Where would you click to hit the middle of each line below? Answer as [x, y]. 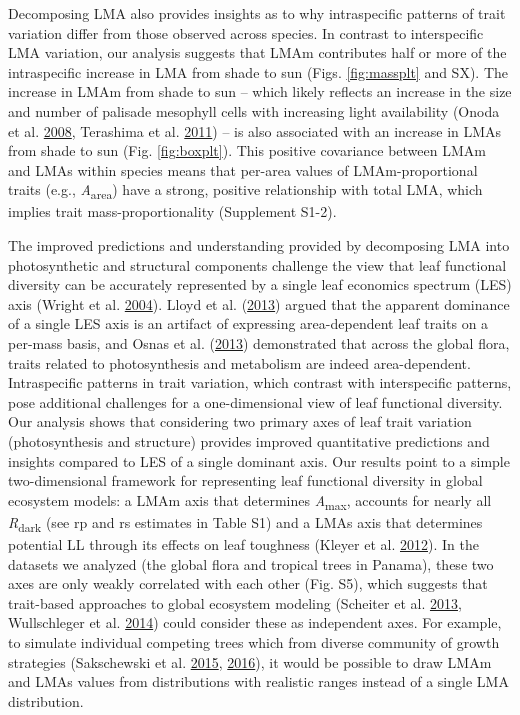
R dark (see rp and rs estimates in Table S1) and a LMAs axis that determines [245, 523]
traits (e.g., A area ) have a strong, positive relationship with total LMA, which [245, 191]
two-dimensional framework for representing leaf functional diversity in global [245, 480]
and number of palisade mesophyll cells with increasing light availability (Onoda [254, 110]
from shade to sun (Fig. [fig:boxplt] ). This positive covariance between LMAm [247, 150]
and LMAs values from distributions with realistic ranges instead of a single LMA [258, 681]
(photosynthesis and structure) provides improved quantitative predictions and [249, 441]
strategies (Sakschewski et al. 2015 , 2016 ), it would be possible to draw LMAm [250, 661]
